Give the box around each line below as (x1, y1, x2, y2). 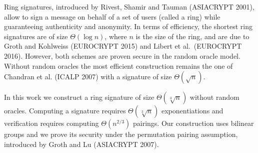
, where (104, 31, 127, 41)
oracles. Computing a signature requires (4, 105, 126, 116)
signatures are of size (4, 31, 68, 41)
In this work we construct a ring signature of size (4, 92, 154, 102)
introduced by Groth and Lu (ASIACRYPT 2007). (4, 138, 159, 149)
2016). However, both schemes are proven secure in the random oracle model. (4, 50, 240, 61)
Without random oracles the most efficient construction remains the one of (4, 60, 233, 71)
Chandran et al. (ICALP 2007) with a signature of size (4, 71, 172, 82)
